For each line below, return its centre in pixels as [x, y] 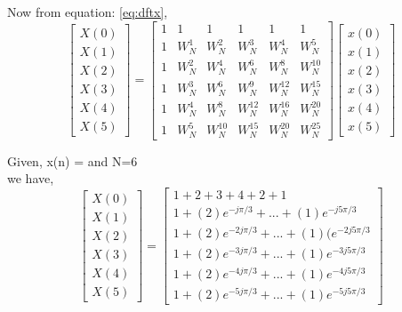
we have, [31, 178]
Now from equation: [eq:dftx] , [88, 12]
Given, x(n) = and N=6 [72, 160]
